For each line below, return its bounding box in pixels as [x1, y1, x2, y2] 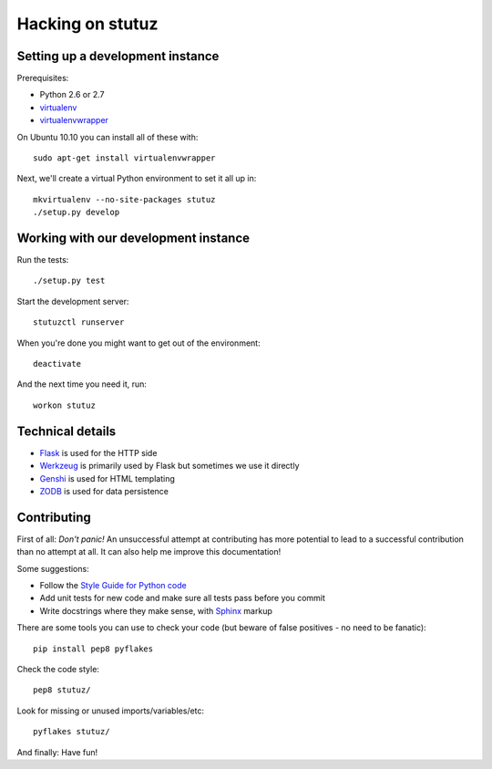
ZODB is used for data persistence [39, 485, 169, 496]
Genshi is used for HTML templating [39, 473, 175, 483]
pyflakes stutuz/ [33, 726, 110, 737]
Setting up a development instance [16, 48, 220, 64]
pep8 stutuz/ [33, 685, 91, 695]
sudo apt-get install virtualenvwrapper [33, 153, 216, 163]
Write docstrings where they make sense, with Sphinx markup [39, 605, 272, 616]
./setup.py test [33, 275, 106, 286]
